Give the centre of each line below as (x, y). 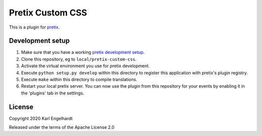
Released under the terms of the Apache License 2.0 (62, 127)
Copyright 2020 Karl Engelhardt (41, 118)
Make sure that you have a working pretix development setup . (83, 52)
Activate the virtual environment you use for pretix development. (85, 66)
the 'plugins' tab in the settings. (53, 93)
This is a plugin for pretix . (34, 27)
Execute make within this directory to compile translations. (79, 79)
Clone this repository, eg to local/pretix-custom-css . (79, 59)
